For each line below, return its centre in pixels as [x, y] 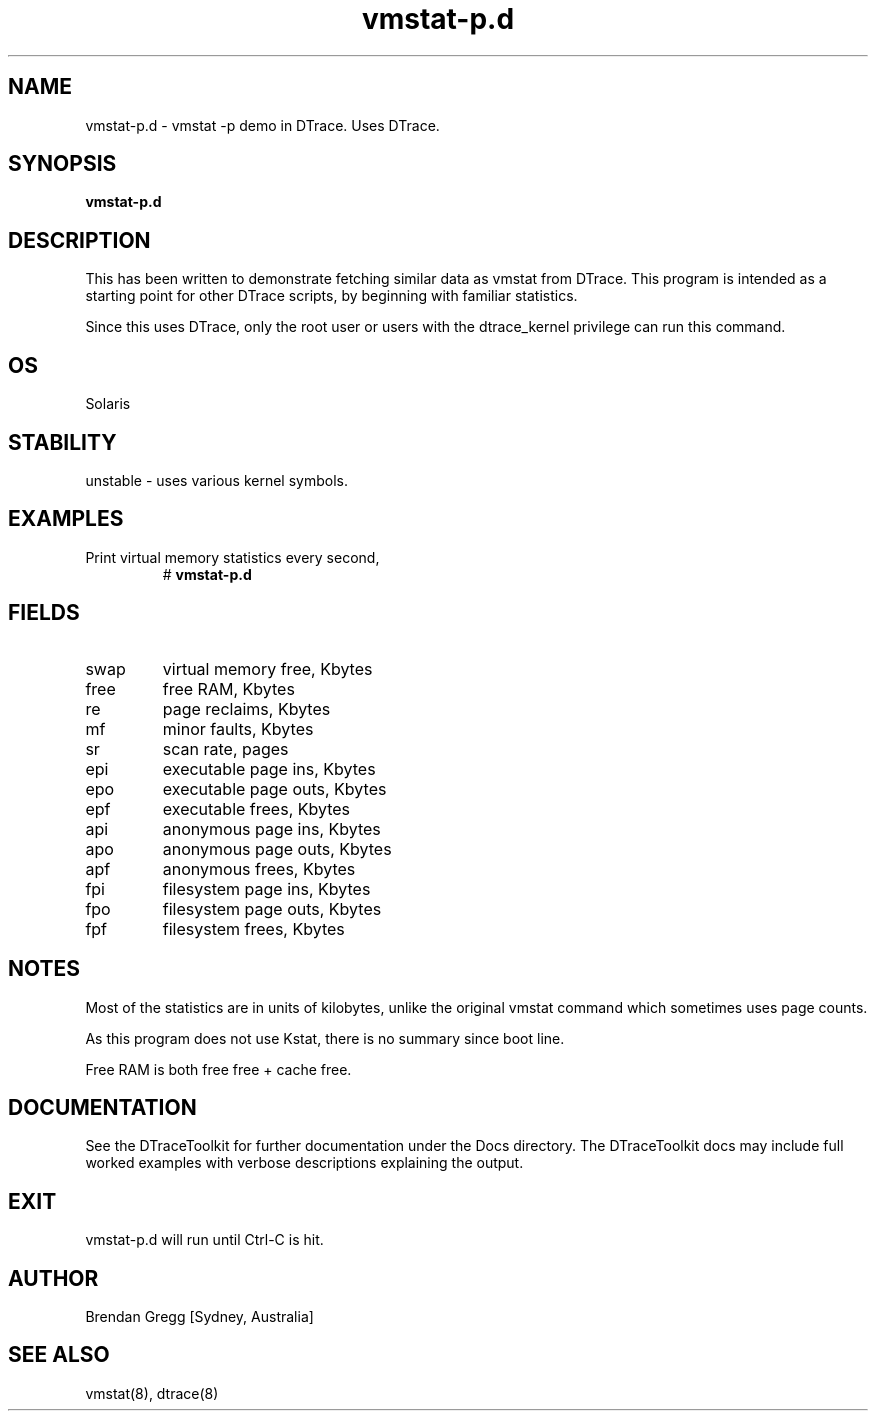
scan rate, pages [225, 748]
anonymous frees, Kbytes [259, 868]
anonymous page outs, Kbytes [277, 848]
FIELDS [44, 613]
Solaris [108, 404]
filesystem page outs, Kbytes [272, 908]
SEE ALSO [59, 1355]
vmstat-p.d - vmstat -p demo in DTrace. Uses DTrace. [262, 125]
